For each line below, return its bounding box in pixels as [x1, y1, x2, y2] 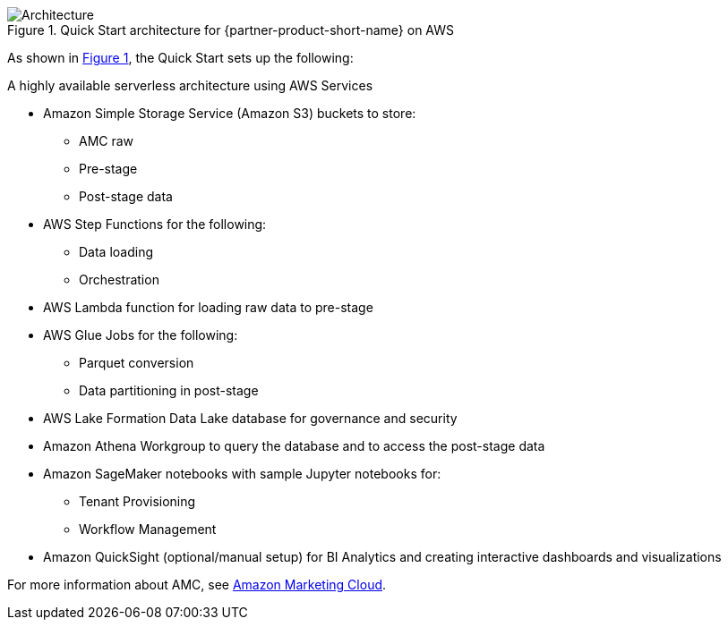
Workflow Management [79, 521, 217, 537]
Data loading [79, 244, 154, 259]
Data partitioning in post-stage [79, 383, 259, 398]
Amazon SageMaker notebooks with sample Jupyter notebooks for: [43, 466, 441, 481]
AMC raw [79, 133, 134, 148]
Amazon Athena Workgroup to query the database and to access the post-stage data [43, 438, 545, 453]
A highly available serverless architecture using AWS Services [7, 78, 373, 93]
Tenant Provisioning [79, 494, 196, 509]
